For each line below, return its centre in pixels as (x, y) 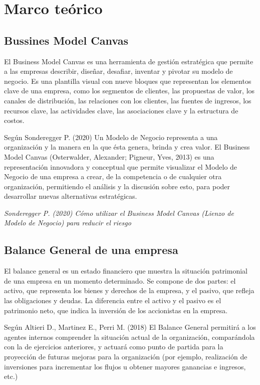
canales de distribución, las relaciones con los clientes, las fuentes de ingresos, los (128, 100)
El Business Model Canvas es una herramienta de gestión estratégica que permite (129, 61)
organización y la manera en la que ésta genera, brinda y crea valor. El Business (127, 147)
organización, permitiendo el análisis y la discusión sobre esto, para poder (117, 186)
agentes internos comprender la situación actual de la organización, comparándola (129, 337)
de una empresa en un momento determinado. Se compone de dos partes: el (120, 280)
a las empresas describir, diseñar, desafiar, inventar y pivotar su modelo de (118, 71)
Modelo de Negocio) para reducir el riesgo (68, 223)
